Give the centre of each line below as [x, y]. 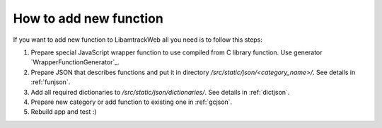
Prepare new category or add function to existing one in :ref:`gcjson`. [132, 102]
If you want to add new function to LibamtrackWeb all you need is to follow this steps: [138, 40]
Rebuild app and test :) [64, 112]
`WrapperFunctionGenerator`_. [75, 62]
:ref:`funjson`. [51, 82]
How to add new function [88, 18]
